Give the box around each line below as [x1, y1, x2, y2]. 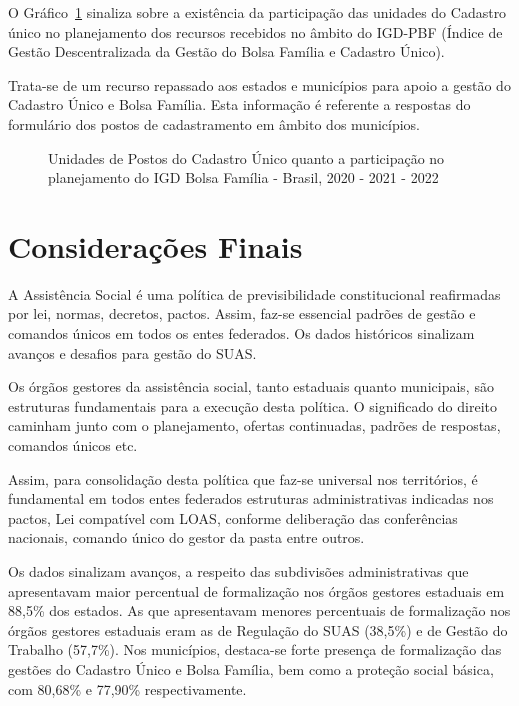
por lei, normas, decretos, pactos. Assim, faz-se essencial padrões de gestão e [8, 303, 476, 324]
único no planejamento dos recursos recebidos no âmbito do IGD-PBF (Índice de [8, 21, 503, 42]
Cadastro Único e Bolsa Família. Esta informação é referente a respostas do [8, 94, 471, 115]
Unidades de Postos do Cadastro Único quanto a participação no [48, 147, 445, 168]
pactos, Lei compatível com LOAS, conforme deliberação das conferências [8, 507, 458, 528]
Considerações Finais [8, 225, 303, 266]
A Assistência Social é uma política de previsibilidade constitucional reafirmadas [8, 283, 501, 304]
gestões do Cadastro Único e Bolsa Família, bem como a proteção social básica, [8, 658, 494, 679]
